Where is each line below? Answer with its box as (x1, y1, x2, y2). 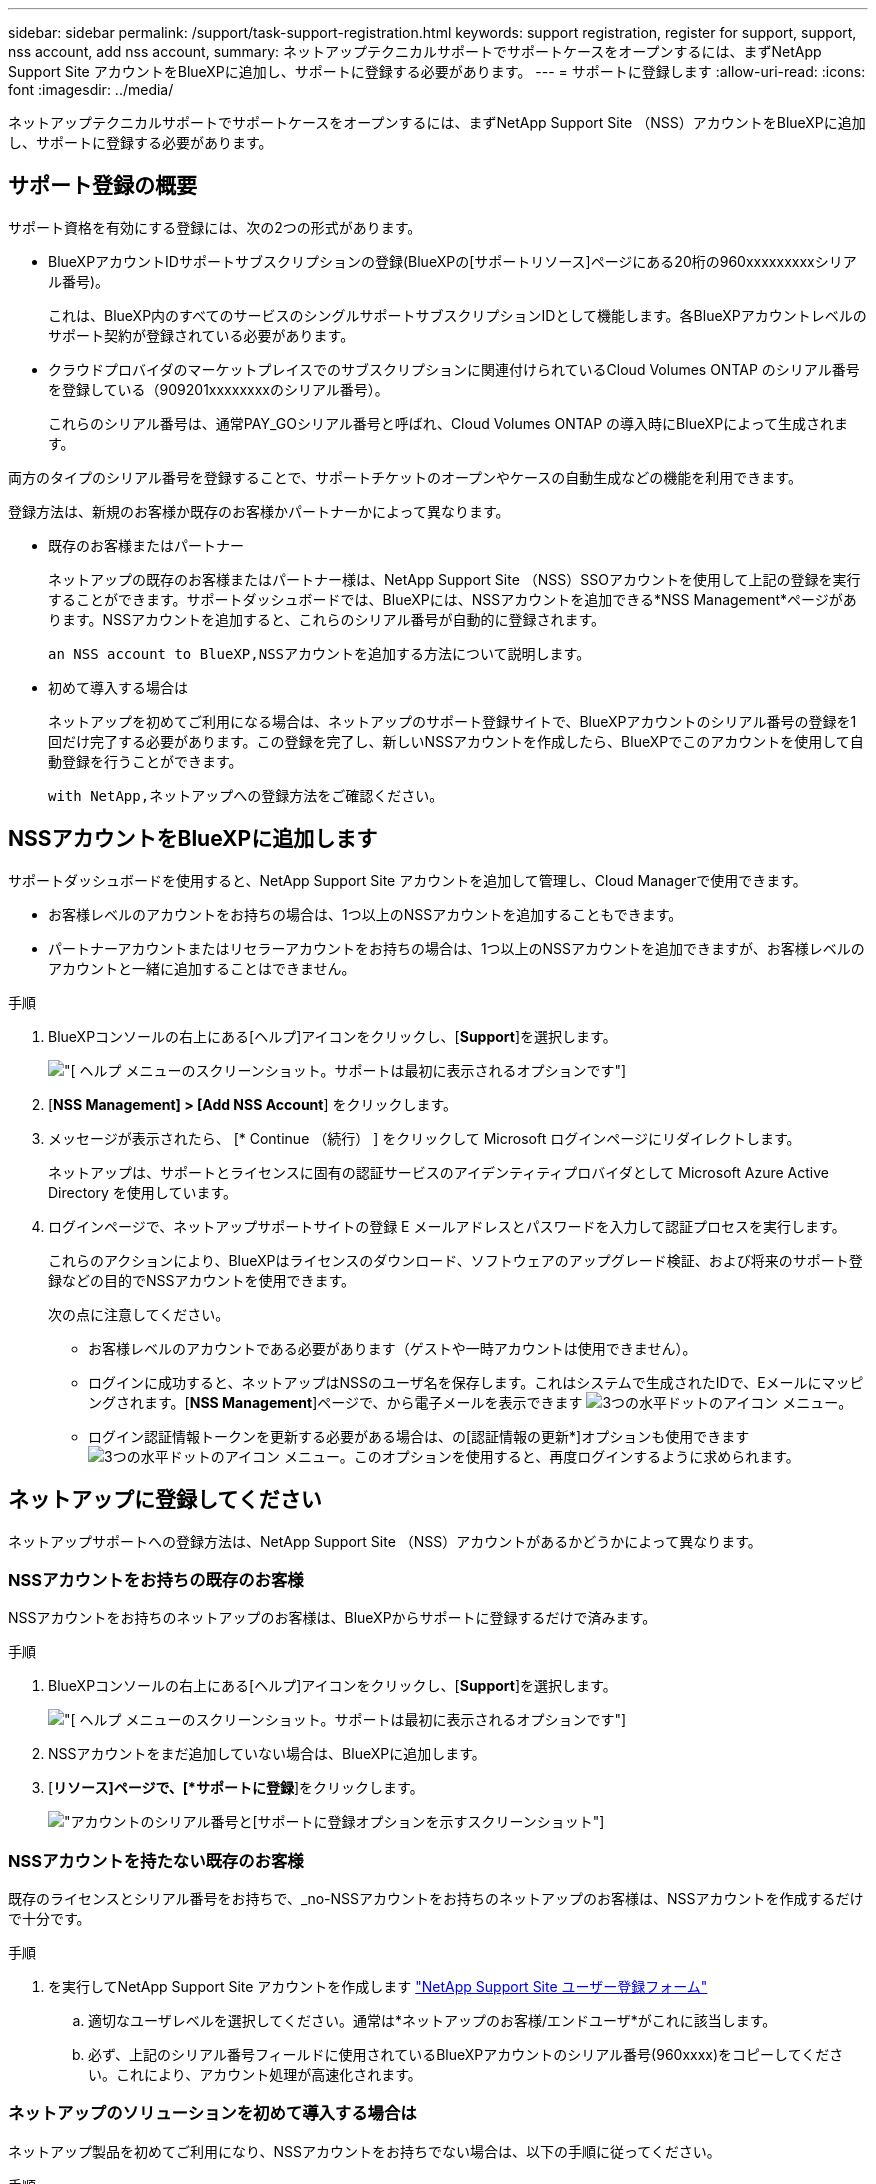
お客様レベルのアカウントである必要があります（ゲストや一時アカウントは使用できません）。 (88, 1339, 697, 1357)
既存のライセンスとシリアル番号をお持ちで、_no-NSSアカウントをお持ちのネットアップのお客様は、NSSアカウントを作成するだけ (8, 1890, 864, 1908)
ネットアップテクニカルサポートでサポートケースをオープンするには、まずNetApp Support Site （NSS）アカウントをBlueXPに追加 (8, 114, 866, 131)
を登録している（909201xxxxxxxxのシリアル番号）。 (48, 380, 389, 398)
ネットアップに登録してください (8, 1487, 322, 1513)
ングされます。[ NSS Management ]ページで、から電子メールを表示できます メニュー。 (88, 1393, 853, 1411)
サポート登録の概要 (8, 173, 197, 199)
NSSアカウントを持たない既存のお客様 (8, 1850, 304, 1871)
